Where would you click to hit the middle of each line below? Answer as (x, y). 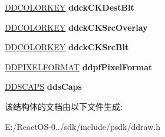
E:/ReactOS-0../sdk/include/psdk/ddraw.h (82, 126)
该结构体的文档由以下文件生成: (64, 106)
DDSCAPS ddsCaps (43, 87)
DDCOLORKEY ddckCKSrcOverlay (76, 27)
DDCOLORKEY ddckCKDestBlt (70, 7)
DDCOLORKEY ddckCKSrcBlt (67, 47)
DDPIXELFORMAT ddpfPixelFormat (79, 66)
